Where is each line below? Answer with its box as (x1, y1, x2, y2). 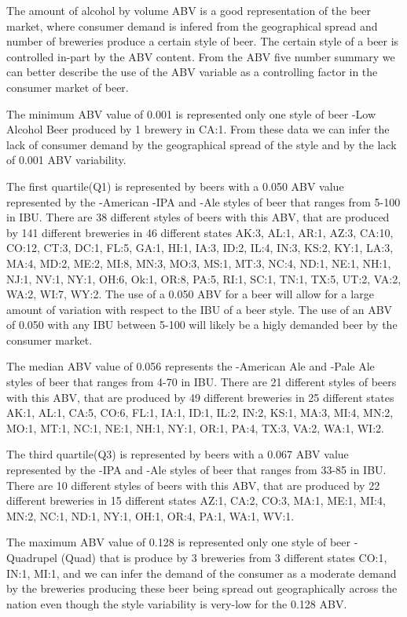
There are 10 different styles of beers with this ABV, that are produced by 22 (6, 476, 380, 493)
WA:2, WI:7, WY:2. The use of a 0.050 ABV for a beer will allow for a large (6, 286, 374, 302)
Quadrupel (6, 549, 58, 565)
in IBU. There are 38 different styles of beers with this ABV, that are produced (6, 209, 390, 225)
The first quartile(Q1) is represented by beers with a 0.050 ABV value (6, 177, 344, 194)
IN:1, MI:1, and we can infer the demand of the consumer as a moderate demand (6, 564, 397, 581)
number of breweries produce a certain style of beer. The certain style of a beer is (6, 33, 399, 49)
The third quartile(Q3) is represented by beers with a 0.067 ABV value (6, 446, 349, 462)
